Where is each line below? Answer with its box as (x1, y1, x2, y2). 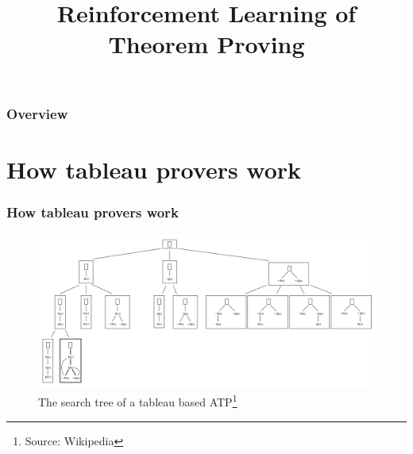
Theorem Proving (108, 28, 305, 60)
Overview (6, 103, 68, 123)
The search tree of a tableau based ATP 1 (38, 391, 237, 410)
